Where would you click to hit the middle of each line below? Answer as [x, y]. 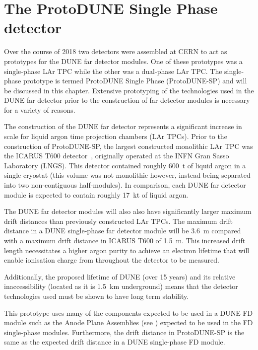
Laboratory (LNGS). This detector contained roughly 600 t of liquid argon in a [125, 165]
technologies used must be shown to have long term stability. [97, 296]
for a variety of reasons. [40, 109]
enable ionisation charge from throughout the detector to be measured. [112, 260]
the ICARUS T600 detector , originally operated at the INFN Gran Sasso [117, 156]
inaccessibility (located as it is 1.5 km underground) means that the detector [121, 286]
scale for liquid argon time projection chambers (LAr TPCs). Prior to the [116, 136]
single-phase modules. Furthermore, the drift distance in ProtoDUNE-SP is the [124, 332]
